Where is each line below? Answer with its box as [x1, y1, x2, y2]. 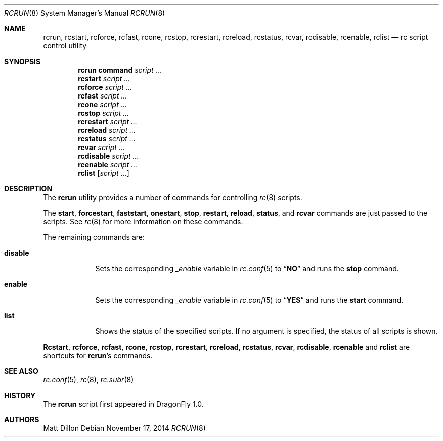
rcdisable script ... [78, 152, 139, 160]
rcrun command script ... [78, 66, 162, 74]
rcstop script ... [78, 109, 129, 117]
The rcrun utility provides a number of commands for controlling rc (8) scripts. [43, 193, 302, 202]
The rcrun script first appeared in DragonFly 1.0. [43, 400, 204, 408]
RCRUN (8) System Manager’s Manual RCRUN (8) [4, 9, 165, 17]
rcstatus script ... [78, 134, 136, 143]
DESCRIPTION [4, 184, 53, 193]
